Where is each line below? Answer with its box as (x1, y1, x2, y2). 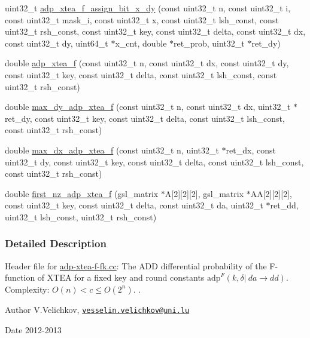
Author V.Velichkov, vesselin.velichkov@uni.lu (5, 303, 190, 315)
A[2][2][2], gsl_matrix (165, 187, 244, 199)
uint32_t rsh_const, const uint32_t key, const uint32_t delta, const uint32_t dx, (5, 25, 306, 38)
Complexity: (5, 282, 50, 295)
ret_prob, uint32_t (174, 36, 245, 49)
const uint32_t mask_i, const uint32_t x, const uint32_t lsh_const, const (5, 13, 279, 26)
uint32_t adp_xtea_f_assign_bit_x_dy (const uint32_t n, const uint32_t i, (5, 2, 291, 14)
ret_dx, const (226, 143, 276, 156)
